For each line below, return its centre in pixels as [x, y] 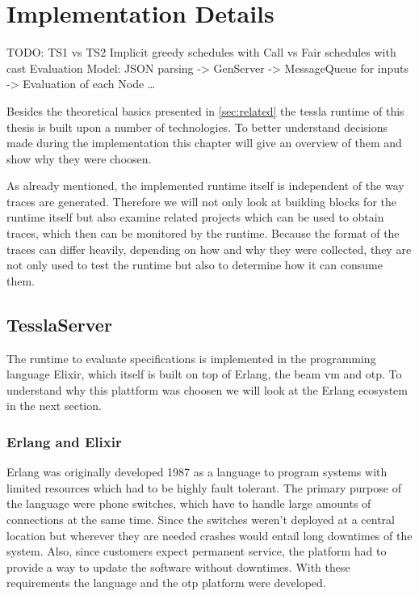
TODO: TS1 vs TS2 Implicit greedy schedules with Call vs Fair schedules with [201, 52]
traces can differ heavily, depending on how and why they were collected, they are [209, 249]
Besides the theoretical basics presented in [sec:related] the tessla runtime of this [205, 110]
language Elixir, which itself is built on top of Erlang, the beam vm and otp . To [204, 374]
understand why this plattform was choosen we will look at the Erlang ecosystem [207, 389]
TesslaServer [59, 324]
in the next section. [54, 406]
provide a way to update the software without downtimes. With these [178, 566]
